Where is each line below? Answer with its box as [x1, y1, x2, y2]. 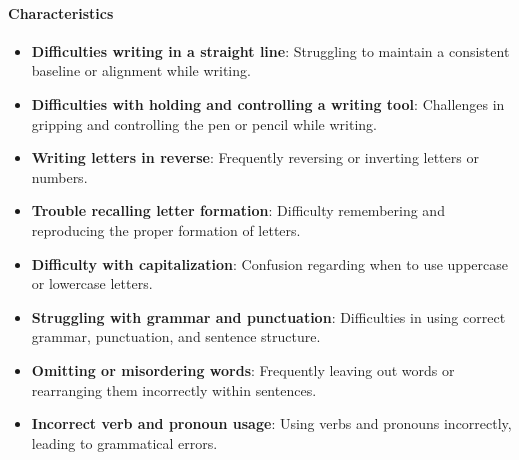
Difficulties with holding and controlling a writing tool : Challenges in [31, 93, 505, 114]
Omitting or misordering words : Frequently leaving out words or [31, 359, 455, 380]
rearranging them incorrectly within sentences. [31, 379, 317, 400]
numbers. [31, 166, 88, 187]
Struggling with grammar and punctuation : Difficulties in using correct [31, 306, 506, 327]
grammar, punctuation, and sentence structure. [31, 326, 321, 347]
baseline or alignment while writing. [31, 60, 251, 81]
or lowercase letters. [31, 273, 153, 294]
